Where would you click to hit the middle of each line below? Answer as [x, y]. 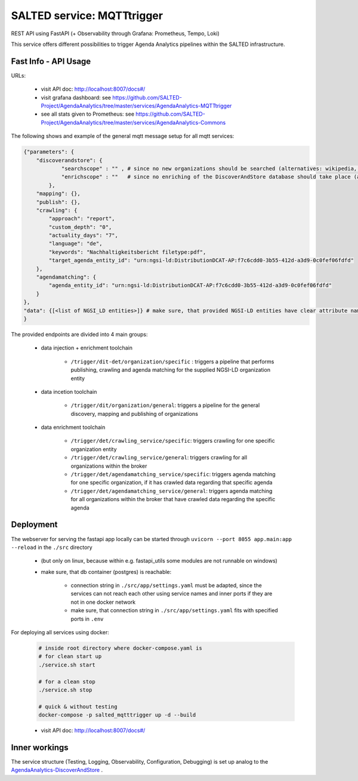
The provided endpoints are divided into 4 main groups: [79, 334]
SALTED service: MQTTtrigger [87, 16]
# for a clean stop [67, 681]
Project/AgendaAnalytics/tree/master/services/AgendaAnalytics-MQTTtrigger [136, 106]
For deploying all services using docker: [60, 632]
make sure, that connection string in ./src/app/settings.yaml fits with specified [175, 610]
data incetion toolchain [69, 391]
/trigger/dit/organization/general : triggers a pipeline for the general [165, 405]
